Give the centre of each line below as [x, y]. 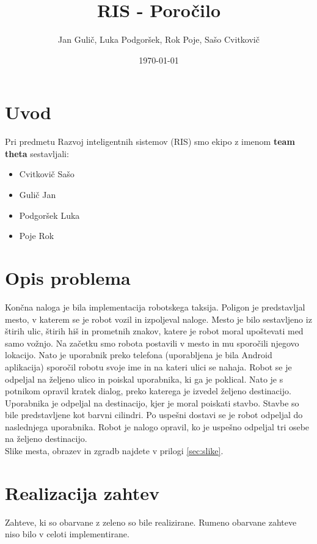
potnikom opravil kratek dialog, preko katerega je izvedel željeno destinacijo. [148, 391]
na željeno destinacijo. [46, 439]
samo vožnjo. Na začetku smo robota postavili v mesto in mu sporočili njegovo [152, 343]
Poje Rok [37, 236]
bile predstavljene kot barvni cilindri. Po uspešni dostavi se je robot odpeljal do [154, 415]
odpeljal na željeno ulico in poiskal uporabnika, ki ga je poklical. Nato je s [144, 379]
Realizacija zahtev [82, 492]
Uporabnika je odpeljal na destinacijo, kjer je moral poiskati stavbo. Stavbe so [152, 402]
